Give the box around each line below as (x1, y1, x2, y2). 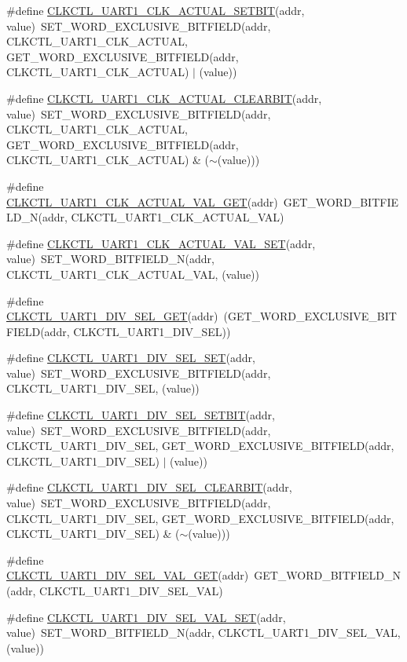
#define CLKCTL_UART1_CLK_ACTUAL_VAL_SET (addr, (6, 235, 316, 251)
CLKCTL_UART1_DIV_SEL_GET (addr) (6, 308, 218, 324)
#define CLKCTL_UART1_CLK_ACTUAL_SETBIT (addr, (6, 2, 305, 18)
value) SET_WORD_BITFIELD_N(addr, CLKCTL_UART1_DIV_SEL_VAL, (6, 624, 401, 641)
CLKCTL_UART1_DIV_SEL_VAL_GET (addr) (6, 567, 249, 583)
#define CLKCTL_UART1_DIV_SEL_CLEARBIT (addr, (6, 479, 292, 496)
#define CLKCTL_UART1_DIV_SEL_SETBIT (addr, (6, 407, 275, 423)
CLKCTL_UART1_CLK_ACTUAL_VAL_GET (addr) (6, 193, 278, 210)
